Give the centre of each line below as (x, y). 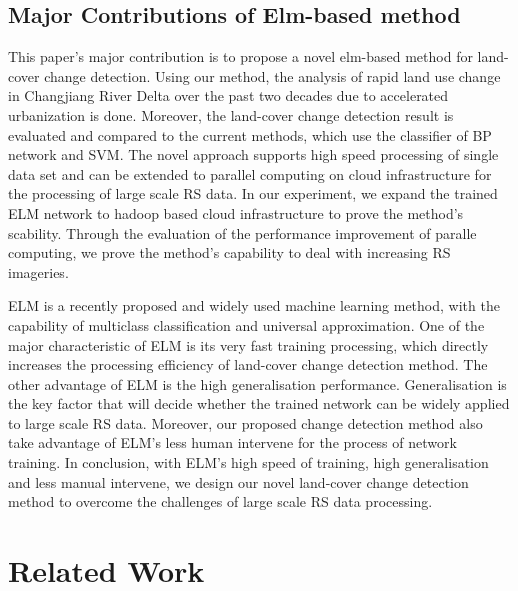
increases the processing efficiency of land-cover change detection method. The (248, 364)
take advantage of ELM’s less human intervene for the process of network (232, 442)
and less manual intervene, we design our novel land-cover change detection (238, 481)
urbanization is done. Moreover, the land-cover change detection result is (231, 114)
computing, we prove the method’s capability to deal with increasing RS (229, 252)
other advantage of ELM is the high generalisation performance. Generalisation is (257, 383)
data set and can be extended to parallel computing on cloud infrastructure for (250, 173)
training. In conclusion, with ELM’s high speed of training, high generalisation (248, 462)
